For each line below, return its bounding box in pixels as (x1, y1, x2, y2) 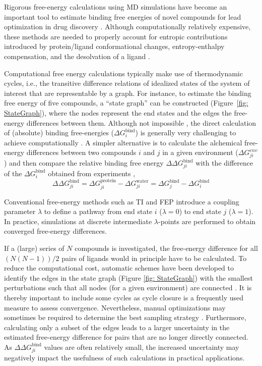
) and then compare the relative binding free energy (4, 158, 164, 168)
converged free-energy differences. (4, 226, 107, 236)
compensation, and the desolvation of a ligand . (4, 50, 150, 61)
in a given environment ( (162, 147, 238, 158)
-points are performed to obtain (158, 216, 256, 226)
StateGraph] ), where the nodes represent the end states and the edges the (4, 107, 232, 118)
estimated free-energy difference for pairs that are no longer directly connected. (4, 332, 248, 342)
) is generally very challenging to (135, 127, 236, 138)
